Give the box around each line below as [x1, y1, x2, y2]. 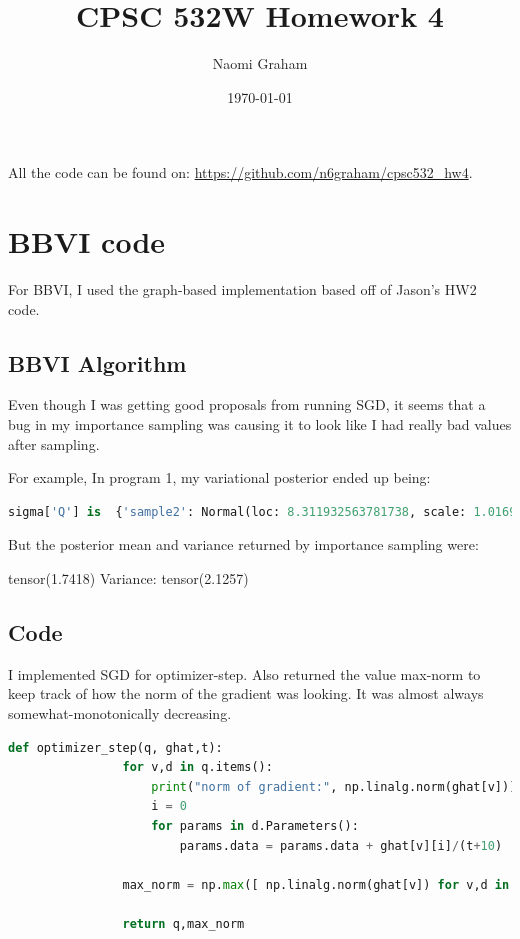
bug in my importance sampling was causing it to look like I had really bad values [8, 414, 512, 435]
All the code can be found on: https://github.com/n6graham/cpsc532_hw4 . [8, 162, 473, 183]
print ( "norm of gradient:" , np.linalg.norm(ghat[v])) [151, 779, 517, 794]
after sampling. [8, 433, 100, 454]
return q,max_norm [122, 916, 245, 931]
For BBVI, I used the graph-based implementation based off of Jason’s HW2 [8, 279, 477, 300]
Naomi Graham [212, 53, 308, 74]
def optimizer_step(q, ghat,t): [8, 740, 223, 755]
